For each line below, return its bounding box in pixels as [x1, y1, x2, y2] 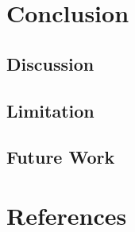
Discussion [6, 51, 94, 75]
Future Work [6, 145, 115, 169]
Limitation [6, 98, 94, 122]
